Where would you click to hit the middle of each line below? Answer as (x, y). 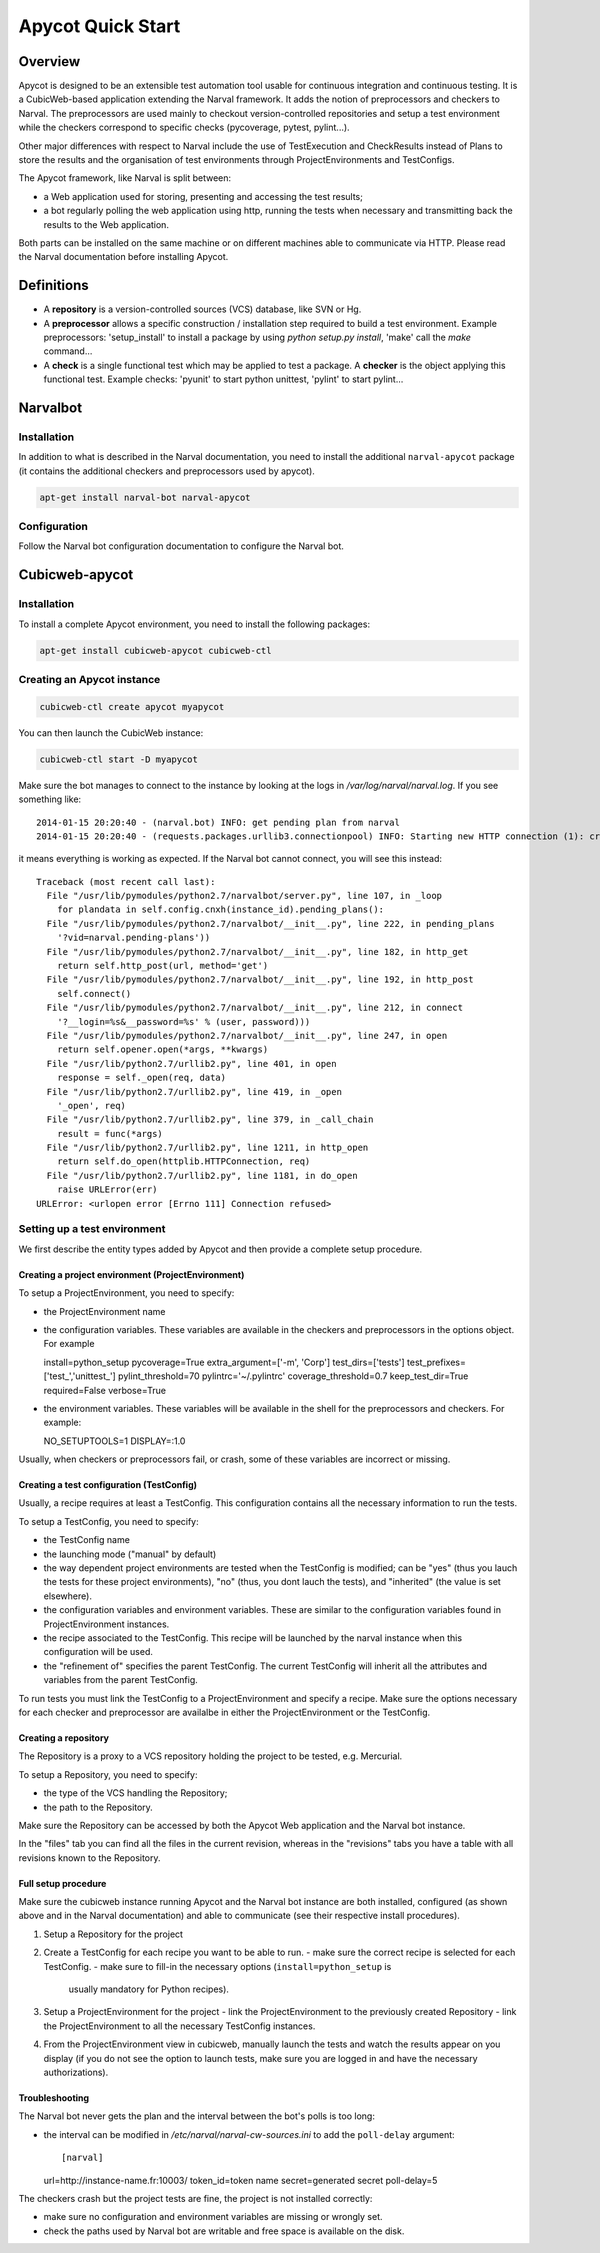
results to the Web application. (106, 224)
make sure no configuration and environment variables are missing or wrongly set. (213, 2217)
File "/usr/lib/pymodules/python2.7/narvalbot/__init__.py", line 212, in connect (255, 1008)
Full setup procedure (62, 1883)
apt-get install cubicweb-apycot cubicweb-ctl (155, 650)
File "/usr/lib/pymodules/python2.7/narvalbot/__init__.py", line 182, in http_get (257, 951)
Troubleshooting (54, 2097)
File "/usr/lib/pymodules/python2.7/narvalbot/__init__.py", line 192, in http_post (260, 979)
